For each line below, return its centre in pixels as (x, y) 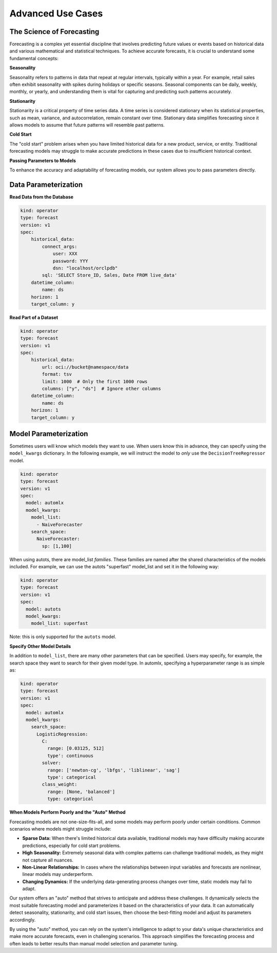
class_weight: (60, 785)
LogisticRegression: (62, 734)
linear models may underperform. (58, 874)
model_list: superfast (60, 623)
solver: (52, 763)
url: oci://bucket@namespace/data (85, 367)
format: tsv (57, 374)
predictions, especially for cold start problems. (72, 846)
